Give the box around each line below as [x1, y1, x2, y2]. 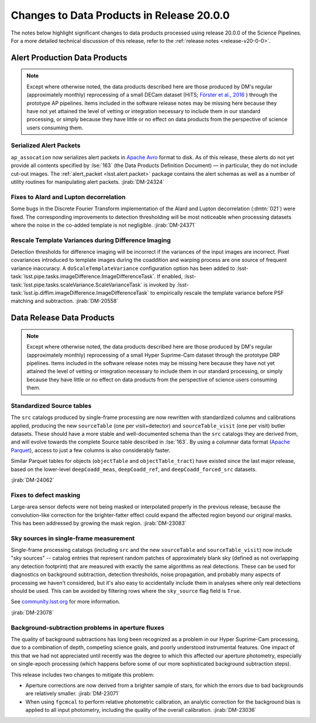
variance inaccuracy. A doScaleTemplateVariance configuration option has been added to [11, 264, 235, 272]
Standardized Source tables [11, 401, 92, 410]
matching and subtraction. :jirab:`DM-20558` [11, 298, 119, 305]
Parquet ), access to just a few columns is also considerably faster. [11, 446, 171, 453]
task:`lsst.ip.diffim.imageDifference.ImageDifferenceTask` [11, 289, 149, 296]
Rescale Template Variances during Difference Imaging [11, 236, 171, 244]
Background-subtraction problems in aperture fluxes [11, 623, 165, 632]
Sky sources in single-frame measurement [11, 534, 135, 542]
